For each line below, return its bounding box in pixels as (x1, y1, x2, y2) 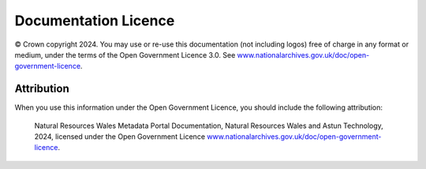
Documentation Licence (14, 12, 175, 29)
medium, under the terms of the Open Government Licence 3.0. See (14, 50, 236, 59)
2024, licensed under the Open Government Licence (34, 132, 205, 141)
